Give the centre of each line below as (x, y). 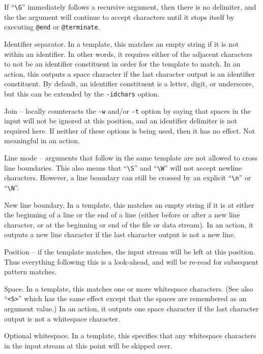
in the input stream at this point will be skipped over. (88, 345)
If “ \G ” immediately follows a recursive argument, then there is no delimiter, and (130, 7)
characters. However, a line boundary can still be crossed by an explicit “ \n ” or (128, 178)
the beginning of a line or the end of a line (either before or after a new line (122, 215)
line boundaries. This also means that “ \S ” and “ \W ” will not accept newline (123, 167)
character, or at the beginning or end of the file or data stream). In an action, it (129, 224)
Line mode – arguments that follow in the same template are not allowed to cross (131, 157)
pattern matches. (31, 271)
